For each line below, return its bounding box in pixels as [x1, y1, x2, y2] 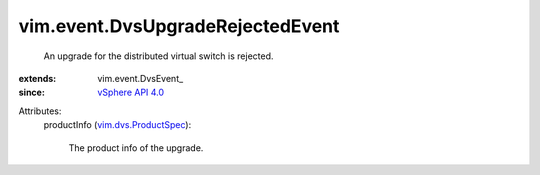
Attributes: [18, 105, 62, 117]
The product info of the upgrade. [68, 141, 204, 154]
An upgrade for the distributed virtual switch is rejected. [43, 50, 274, 62]
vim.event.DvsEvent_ [97, 72, 184, 84]
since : [18, 86, 45, 99]
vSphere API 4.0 [97, 86, 165, 99]
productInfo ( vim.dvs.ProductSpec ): [43, 119, 192, 131]
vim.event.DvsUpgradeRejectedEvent [18, 15, 340, 37]
